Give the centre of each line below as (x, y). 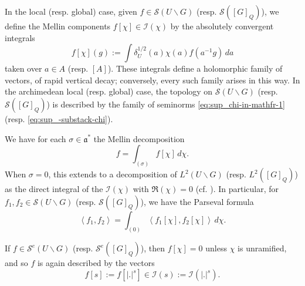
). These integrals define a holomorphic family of (195, 68)
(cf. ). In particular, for (237, 189)
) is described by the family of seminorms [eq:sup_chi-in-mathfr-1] (166, 104)
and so (16, 263)
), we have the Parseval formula (197, 201)
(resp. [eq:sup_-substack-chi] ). (59, 118)
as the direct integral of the (54, 189)
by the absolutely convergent (222, 26)
